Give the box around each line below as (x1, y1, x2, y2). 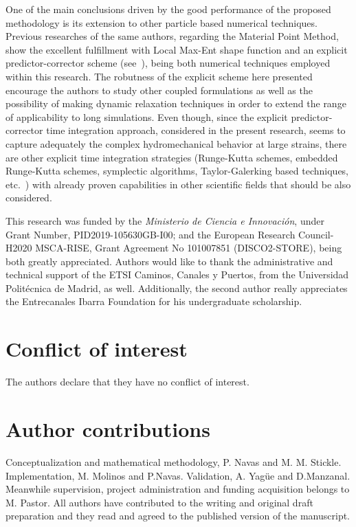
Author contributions (5, 414, 210, 442)
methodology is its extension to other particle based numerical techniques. (5, 15, 318, 30)
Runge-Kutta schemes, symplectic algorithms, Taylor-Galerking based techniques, (5, 164, 349, 178)
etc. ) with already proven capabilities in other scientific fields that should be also (5, 177, 351, 191)
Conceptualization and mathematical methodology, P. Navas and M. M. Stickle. (5, 454, 342, 469)
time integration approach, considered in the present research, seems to (46, 123, 346, 137)
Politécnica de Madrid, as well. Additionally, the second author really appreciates (5, 280, 348, 295)
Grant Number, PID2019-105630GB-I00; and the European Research (5, 227, 296, 241)
